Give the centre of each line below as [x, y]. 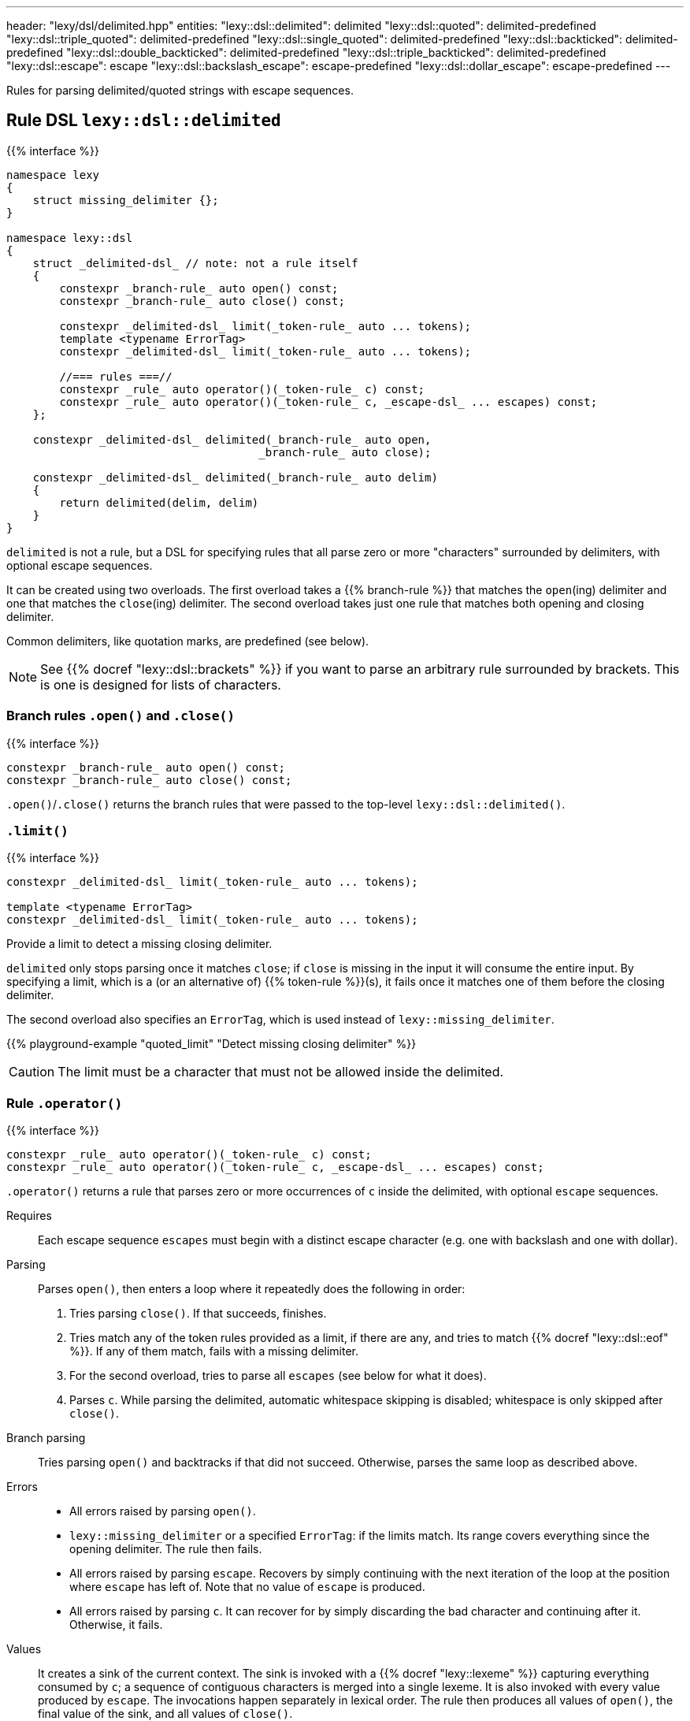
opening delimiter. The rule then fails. [166, 1549]
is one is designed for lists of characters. [161, 684]
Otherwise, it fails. [116, 1625]
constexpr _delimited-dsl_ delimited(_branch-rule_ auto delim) [235, 477]
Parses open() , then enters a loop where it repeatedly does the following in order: [252, 1289]
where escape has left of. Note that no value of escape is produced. [247, 1587]
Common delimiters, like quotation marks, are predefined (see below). [188, 641]
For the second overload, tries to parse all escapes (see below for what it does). [278, 1376]
